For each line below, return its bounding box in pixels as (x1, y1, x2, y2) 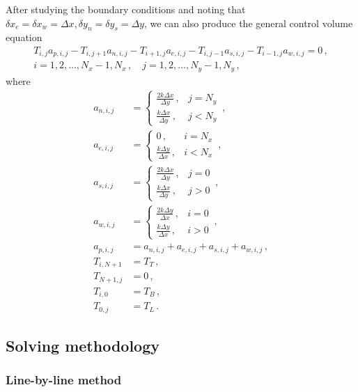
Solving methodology (6, 334, 160, 356)
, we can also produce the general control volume (143, 15, 353, 30)
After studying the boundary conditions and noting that (6, 2, 246, 16)
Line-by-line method (6, 371, 122, 389)
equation (6, 30, 42, 45)
